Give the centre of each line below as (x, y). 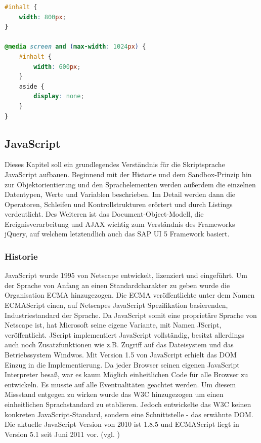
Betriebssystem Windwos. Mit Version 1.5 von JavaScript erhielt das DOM (121, 355)
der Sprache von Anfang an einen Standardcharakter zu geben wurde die (117, 285)
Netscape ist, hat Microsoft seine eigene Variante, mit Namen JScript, (113, 325)
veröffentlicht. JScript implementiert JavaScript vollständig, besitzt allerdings (124, 334)
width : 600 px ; (57, 67)
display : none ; (59, 96)
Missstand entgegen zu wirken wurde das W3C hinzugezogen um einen (114, 394)
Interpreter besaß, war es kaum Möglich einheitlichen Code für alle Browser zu (126, 374)
